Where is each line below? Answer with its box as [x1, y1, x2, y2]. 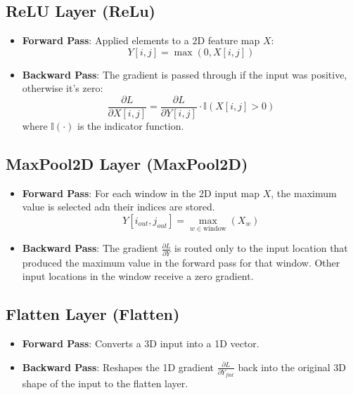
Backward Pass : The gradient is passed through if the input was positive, [22, 67, 347, 81]
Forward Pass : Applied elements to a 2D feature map [22, 33, 260, 48]
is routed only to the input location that [174, 241, 348, 255]
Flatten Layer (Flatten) [6, 303, 180, 325]
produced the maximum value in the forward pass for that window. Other [22, 255, 340, 269]
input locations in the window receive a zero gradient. [22, 269, 254, 283]
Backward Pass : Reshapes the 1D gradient [22, 359, 214, 374]
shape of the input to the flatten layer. [22, 375, 188, 390]
